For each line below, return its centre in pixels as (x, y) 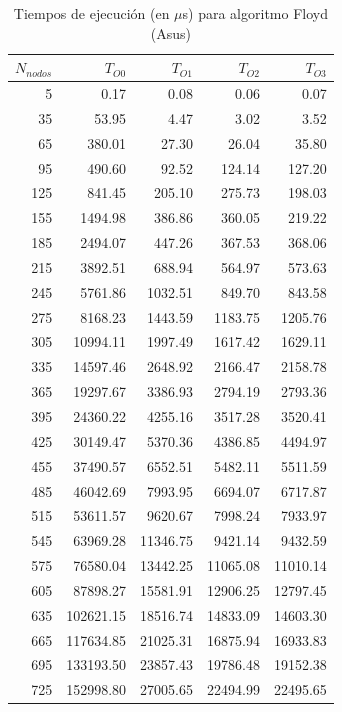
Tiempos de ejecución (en (91, 13)
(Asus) (170, 32)
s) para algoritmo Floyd (255, 13)
